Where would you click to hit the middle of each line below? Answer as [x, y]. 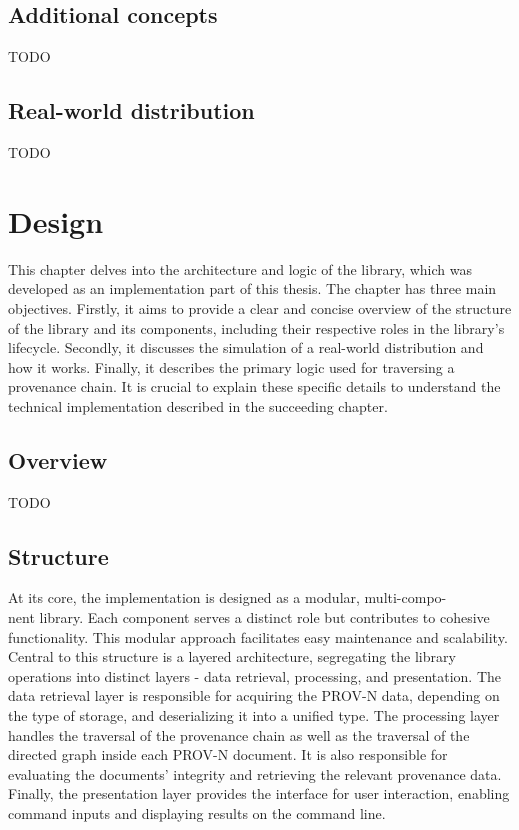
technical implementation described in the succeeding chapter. [198, 405]
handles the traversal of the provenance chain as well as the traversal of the [239, 734]
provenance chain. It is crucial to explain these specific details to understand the [254, 386]
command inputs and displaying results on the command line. [197, 813]
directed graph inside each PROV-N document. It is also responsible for [228, 754]
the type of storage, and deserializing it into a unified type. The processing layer [254, 715]
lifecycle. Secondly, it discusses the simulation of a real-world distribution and [246, 347]
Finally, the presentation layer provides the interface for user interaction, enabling [259, 793]
